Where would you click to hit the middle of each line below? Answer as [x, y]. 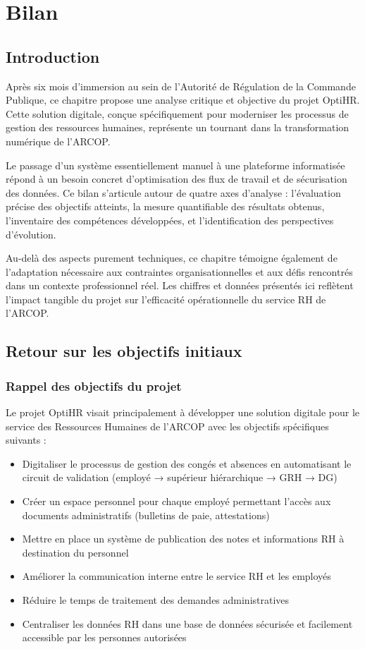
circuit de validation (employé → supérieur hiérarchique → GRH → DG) [180, 477]
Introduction [53, 56]
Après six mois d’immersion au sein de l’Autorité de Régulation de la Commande [181, 86]
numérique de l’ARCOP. [58, 141]
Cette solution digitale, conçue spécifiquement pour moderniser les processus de [177, 113]
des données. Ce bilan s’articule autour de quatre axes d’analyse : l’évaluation [173, 192]
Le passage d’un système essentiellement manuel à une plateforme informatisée [175, 165]
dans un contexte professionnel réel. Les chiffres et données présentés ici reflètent [180, 285]
